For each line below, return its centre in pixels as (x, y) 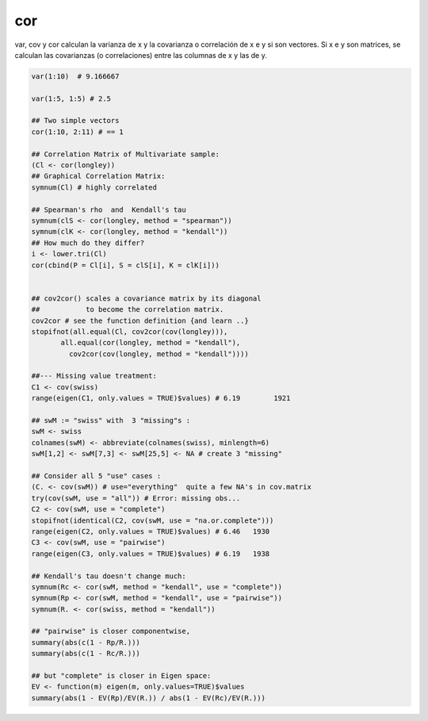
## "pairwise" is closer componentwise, (111, 631)
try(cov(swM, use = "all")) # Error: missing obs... (136, 498)
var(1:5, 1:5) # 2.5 (71, 98)
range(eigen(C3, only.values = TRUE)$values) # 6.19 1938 (151, 554)
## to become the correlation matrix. (128, 310)
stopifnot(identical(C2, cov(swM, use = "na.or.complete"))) (153, 520)
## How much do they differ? (88, 243)
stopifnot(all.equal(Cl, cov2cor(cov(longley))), (130, 332)
